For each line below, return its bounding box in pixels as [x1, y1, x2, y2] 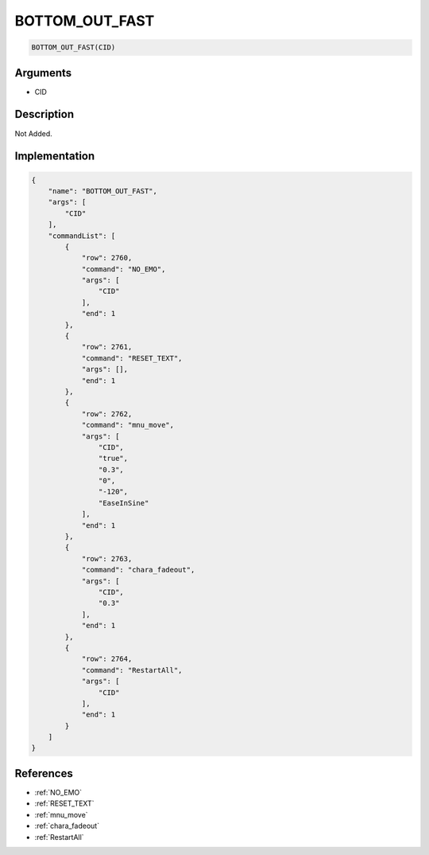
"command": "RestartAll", [81, 666, 183, 674]
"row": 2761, [81, 342, 133, 352]
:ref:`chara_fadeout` [34, 821, 99, 831]
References [14, 767, 73, 780]
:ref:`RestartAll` [34, 832, 84, 841]
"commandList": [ [48, 231, 116, 240]
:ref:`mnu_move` [34, 810, 88, 819]
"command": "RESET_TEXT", [81, 353, 183, 362]
